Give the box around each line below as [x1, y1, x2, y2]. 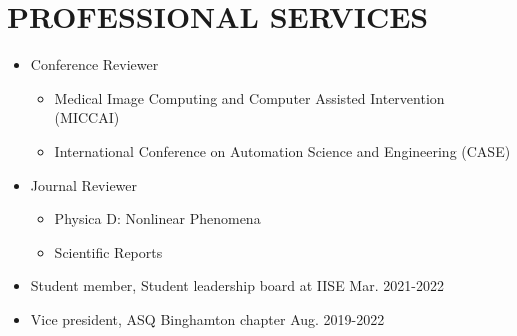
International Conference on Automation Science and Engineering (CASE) [54, 140, 511, 161]
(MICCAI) [54, 107, 120, 128]
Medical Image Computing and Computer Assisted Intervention [54, 87, 445, 108]
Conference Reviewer [30, 54, 159, 75]
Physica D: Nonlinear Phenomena [54, 208, 261, 229]
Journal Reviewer [30, 174, 138, 195]
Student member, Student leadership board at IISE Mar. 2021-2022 [30, 275, 444, 296]
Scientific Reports [54, 241, 163, 262]
